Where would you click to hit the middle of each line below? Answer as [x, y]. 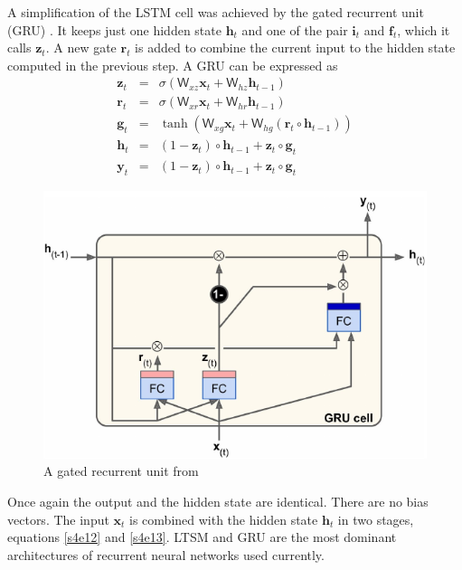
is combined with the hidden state [224, 519]
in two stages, [376, 519]
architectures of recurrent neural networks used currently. [166, 554]
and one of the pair [295, 29]
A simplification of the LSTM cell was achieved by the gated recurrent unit [216, 12]
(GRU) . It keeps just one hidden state [114, 29]
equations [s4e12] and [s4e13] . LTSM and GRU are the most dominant [202, 537]
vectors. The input [58, 519]
